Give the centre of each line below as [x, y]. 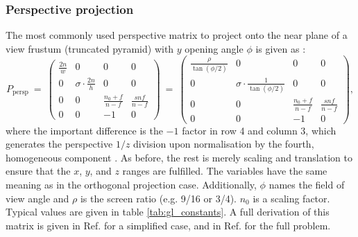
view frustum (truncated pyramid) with [90, 48]
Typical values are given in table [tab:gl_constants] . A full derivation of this [168, 212]
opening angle [214, 48]
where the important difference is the [84, 130]
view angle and [37, 198]
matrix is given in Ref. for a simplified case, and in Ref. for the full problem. [168, 225]
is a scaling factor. [291, 198]
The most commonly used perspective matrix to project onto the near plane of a [177, 35]
